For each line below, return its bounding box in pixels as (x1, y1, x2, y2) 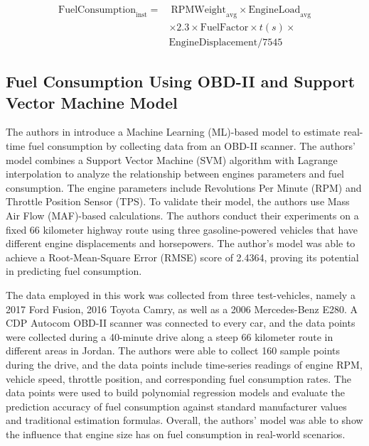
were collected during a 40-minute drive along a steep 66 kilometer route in (6, 329, 333, 344)
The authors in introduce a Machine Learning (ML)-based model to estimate (6, 124, 341, 139)
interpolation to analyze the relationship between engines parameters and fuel (6, 166, 345, 181)
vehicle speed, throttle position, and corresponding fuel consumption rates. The (6, 371, 351, 386)
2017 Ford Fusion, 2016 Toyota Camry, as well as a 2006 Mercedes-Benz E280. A (6, 301, 358, 316)
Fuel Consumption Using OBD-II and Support (6, 70, 355, 92)
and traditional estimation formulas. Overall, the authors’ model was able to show (6, 413, 363, 428)
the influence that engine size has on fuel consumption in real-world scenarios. (6, 426, 346, 441)
